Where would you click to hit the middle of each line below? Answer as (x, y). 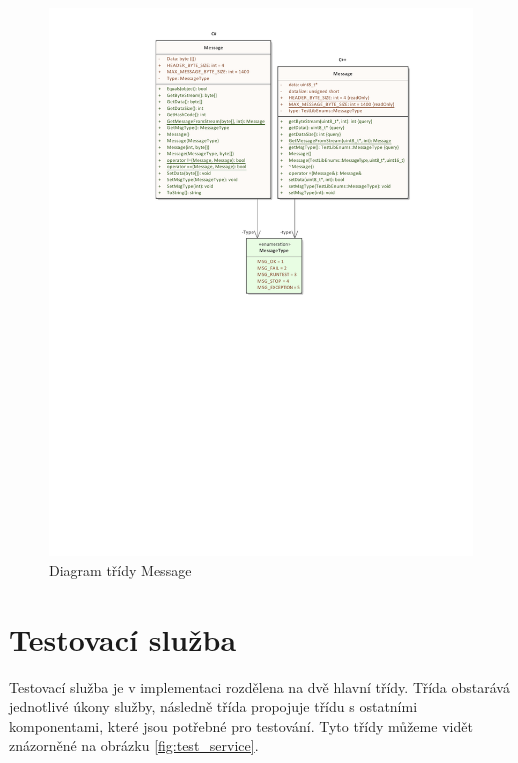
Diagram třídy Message (120, 569)
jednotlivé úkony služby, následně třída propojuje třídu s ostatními (213, 706)
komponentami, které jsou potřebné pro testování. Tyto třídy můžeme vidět (241, 725)
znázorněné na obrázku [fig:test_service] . (134, 745)
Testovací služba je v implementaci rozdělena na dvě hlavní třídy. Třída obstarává (259, 686)
